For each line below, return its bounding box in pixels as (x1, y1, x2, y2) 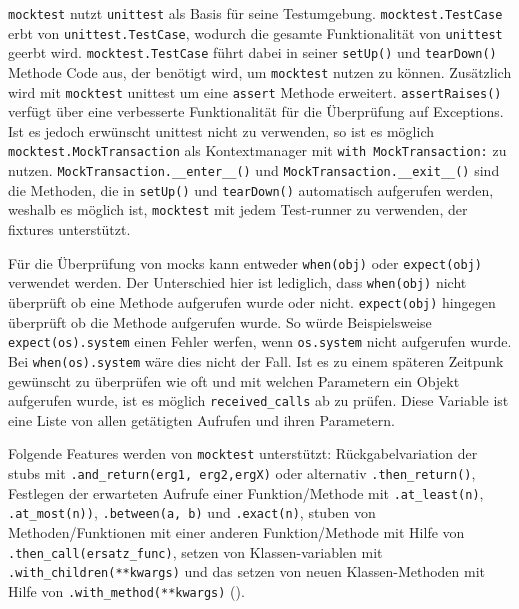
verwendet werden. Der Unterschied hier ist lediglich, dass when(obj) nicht (8, 272, 467, 293)
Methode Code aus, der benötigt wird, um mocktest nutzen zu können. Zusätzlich (8, 61, 512, 82)
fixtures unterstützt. (8, 219, 131, 240)
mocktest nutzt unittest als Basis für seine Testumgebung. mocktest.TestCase (8, 3, 503, 23)
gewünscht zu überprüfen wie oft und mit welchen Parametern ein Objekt (8, 370, 460, 391)
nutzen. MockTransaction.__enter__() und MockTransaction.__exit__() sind (8, 160, 500, 181)
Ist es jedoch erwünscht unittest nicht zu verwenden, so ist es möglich (8, 120, 434, 141)
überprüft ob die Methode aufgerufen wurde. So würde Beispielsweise (8, 311, 432, 332)
